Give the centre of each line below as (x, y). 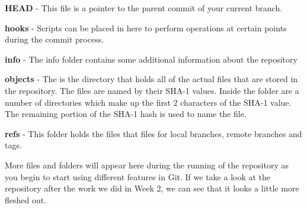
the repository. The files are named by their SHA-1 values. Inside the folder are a (152, 90)
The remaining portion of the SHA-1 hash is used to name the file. (126, 114)
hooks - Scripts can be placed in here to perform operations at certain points (146, 27)
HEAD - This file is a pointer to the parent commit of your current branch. (144, 8)
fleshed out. (26, 199)
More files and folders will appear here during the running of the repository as (147, 165)
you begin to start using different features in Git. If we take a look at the (138, 176)
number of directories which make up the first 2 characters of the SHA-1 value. (148, 102)
